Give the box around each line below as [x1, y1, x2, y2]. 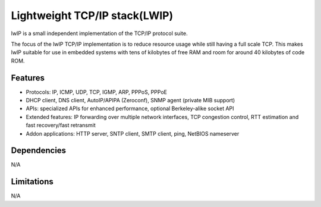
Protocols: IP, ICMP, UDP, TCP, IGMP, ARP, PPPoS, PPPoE [26, 88, 168, 95]
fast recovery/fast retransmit [26, 122, 96, 129]
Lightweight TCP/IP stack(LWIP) [11, 9, 174, 22]
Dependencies [11, 146, 67, 156]
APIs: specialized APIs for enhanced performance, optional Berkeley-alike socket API [26, 105, 234, 112]
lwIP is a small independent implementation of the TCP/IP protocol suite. [11, 30, 188, 37]
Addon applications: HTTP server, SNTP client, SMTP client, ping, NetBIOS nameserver [26, 130, 240, 137]
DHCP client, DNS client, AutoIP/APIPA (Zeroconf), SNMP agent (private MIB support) [26, 97, 235, 104]
